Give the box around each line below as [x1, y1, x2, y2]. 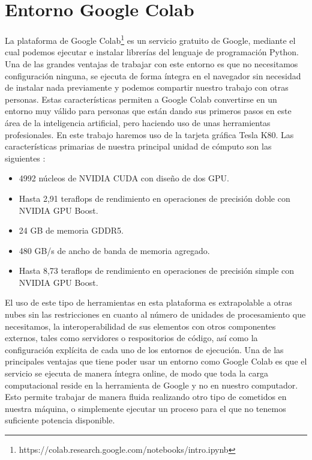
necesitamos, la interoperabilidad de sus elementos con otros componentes [5, 319, 276, 332]
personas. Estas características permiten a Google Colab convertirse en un [5, 92, 277, 105]
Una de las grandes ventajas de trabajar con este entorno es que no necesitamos [5, 57, 298, 70]
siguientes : [5, 151, 46, 164]
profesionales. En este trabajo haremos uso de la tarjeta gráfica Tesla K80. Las [5, 128, 294, 141]
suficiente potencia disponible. [5, 414, 115, 426]
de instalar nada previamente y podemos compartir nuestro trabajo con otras [5, 81, 289, 94]
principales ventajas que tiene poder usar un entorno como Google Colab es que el [5, 355, 307, 368]
